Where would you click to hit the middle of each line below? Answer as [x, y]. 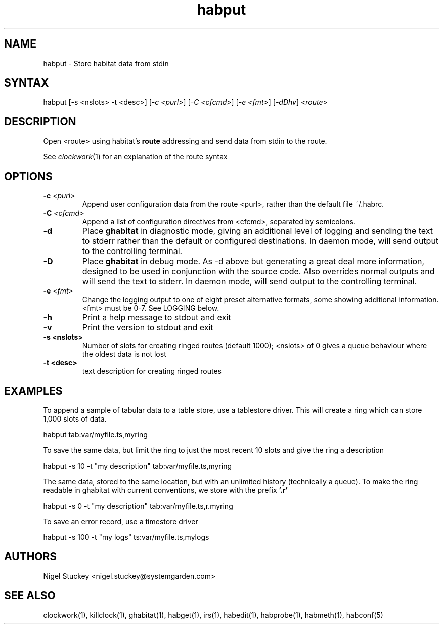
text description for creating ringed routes [152, 371]
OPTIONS [28, 176]
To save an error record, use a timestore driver [121, 521]
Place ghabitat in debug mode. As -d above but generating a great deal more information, [253, 261]
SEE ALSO [30, 596]
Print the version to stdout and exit [148, 328]
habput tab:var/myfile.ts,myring [95, 434]
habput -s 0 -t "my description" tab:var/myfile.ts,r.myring [138, 506]
